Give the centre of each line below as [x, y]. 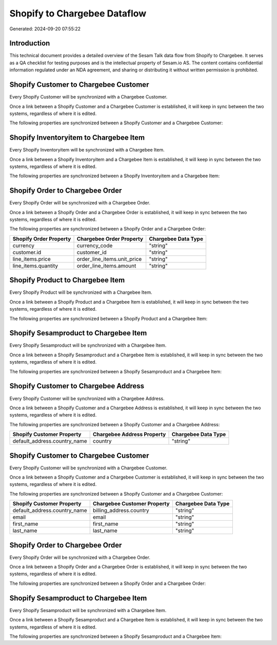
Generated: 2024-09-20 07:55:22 [45, 29]
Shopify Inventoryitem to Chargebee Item [77, 138]
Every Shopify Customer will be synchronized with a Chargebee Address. [87, 399]
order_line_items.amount [106, 265]
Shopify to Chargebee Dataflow [78, 13]
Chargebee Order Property [110, 239]
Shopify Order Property [42, 239]
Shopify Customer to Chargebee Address [77, 386]
